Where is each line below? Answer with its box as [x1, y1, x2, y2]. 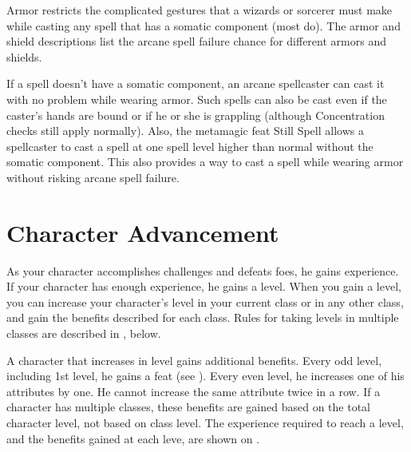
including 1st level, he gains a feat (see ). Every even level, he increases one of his [6, 367, 405, 384]
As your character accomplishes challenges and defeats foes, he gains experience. [6, 262, 399, 279]
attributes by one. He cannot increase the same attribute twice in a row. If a [6, 383, 381, 399]
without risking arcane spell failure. [6, 169, 180, 185]
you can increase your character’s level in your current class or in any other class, [6, 293, 404, 310]
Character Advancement [6, 216, 279, 248]
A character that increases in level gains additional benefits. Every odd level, [6, 351, 382, 368]
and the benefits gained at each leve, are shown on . [6, 430, 260, 446]
